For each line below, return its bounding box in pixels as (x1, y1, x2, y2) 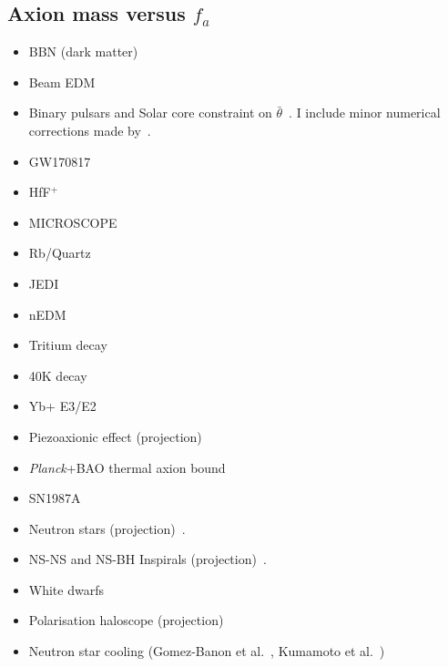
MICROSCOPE (28, 212, 117, 231)
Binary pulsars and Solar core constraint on (28, 103, 272, 122)
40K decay (28, 365, 87, 385)
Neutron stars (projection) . (28, 518, 186, 538)
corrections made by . (28, 120, 151, 139)
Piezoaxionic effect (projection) (28, 426, 202, 446)
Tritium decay (28, 335, 107, 354)
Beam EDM (28, 72, 96, 91)
